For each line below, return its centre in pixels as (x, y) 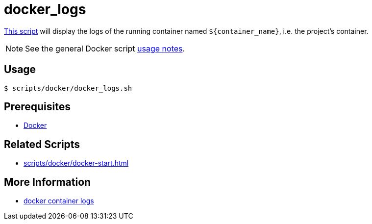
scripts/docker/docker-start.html (76, 163)
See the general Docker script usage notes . (105, 48)
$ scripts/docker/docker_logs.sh (68, 88)
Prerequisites (37, 107)
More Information (48, 182)
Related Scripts (42, 144)
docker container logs (59, 201)
